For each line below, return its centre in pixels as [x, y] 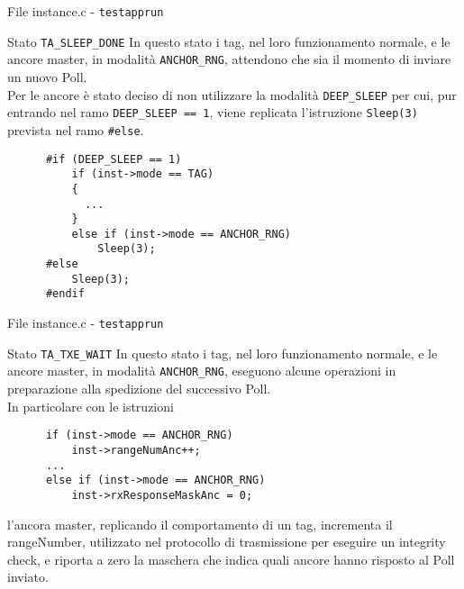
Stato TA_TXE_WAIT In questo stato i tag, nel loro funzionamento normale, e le [223, 353]
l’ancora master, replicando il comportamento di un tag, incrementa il [200, 524]
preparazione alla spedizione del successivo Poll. [139, 389]
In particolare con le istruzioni [91, 406]
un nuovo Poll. [47, 76]
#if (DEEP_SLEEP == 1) [114, 159]
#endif [65, 294]
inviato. [28, 577]
